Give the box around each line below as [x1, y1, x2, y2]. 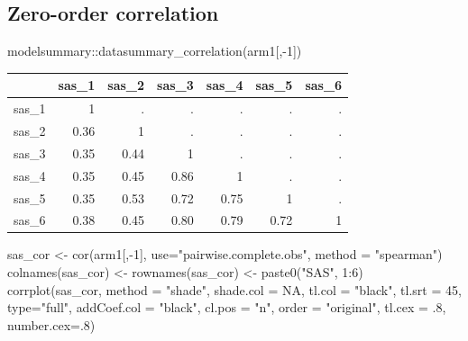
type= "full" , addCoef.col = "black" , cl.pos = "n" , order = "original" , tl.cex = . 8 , [7, 298, 446, 317]
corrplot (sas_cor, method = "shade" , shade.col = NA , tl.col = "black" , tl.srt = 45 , [7, 280, 462, 299]
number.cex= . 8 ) [7, 315, 96, 334]
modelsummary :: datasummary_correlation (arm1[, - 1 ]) [7, 41, 302, 60]
